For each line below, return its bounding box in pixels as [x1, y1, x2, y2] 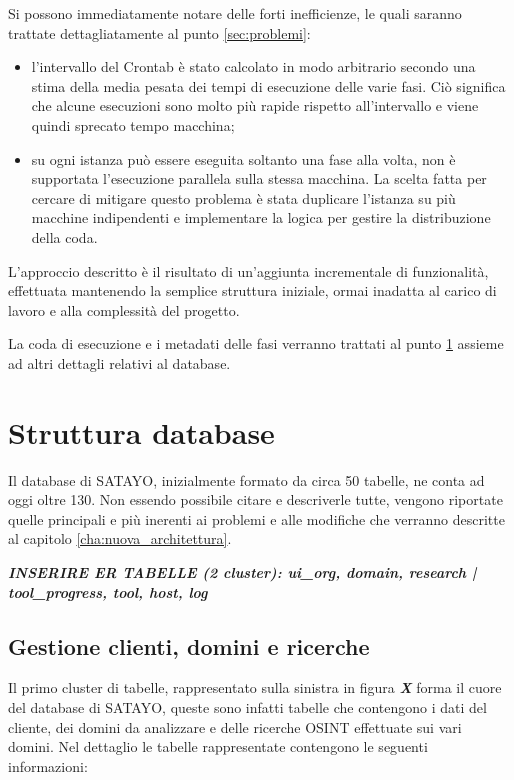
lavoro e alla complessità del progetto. [8, 299, 240, 320]
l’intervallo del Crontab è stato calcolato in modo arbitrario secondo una [31, 56, 476, 77]
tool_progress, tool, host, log [8, 581, 208, 602]
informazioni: [8, 755, 88, 776]
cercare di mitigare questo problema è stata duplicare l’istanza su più [31, 187, 456, 208]
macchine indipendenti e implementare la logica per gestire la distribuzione [31, 207, 491, 228]
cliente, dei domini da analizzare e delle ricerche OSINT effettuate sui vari [8, 716, 462, 737]
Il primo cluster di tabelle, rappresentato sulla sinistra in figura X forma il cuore [8, 677, 502, 698]
